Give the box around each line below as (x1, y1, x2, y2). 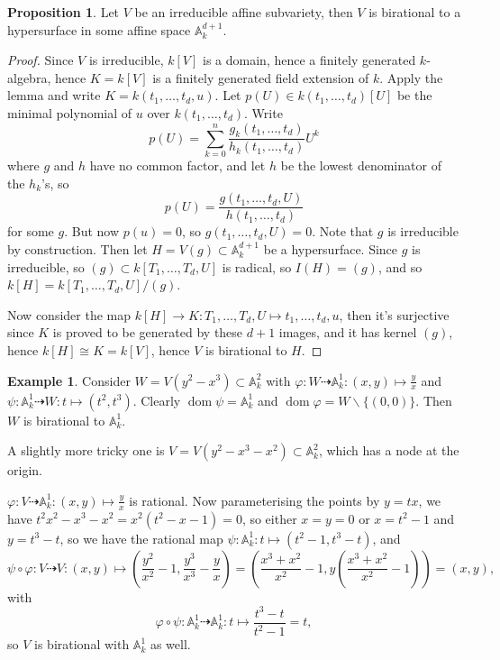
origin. (7, 461, 42, 480)
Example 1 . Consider (7, 371, 131, 390)
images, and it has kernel (278, 323, 417, 342)
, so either (241, 509, 297, 527)
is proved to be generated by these (52, 323, 243, 342)
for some (7, 222, 54, 241)
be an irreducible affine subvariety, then (134, 3, 353, 21)
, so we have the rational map (59, 528, 223, 547)
